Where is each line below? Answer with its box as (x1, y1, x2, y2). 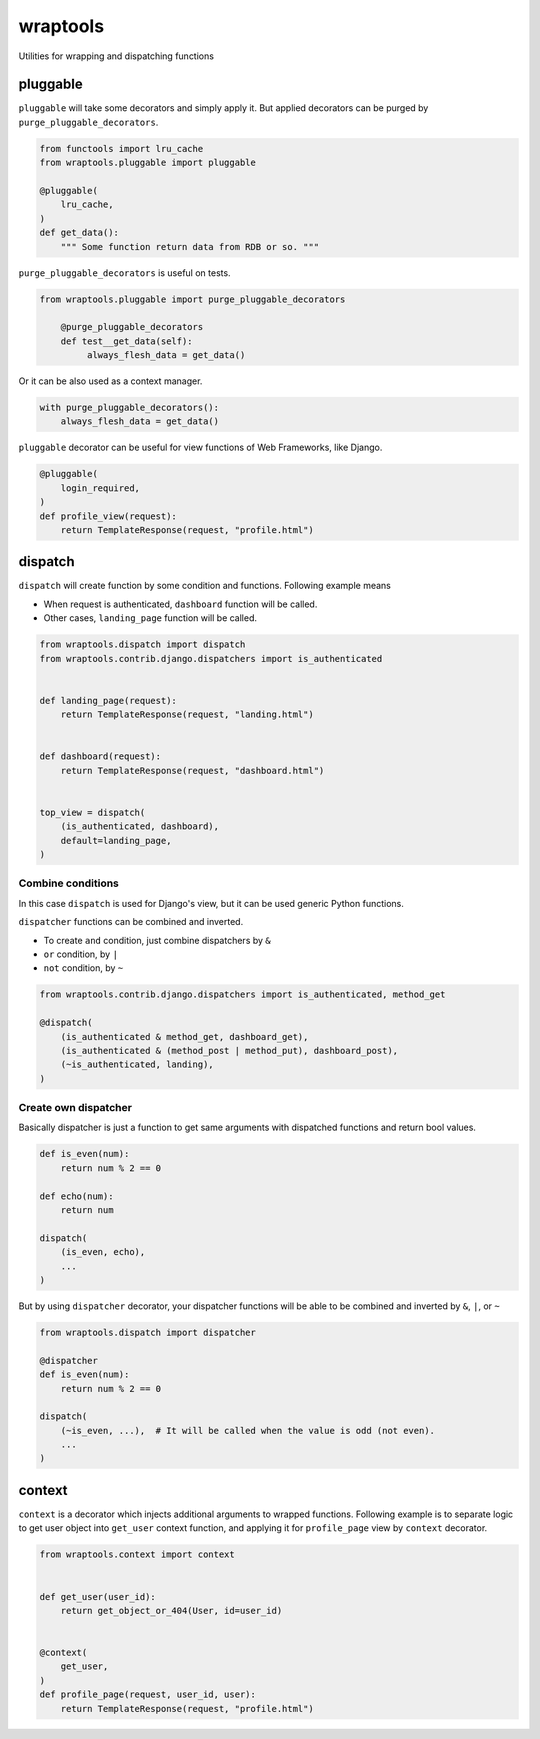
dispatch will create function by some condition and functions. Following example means (18, 580, 392, 592)
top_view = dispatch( (39, 806, 146, 818)
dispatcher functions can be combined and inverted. (18, 916, 244, 928)
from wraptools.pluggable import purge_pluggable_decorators (39, 293, 346, 305)
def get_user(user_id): (39, 1591, 157, 1602)
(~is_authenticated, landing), (60, 1059, 214, 1070)
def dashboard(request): (39, 751, 162, 762)
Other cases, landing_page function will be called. (43, 612, 258, 624)
